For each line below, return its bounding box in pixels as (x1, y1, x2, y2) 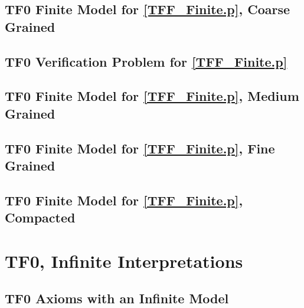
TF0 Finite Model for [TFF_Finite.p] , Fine (5, 139, 275, 157)
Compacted (5, 208, 76, 227)
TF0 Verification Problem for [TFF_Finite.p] (5, 52, 287, 70)
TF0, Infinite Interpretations (5, 248, 243, 273)
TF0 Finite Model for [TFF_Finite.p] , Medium (5, 87, 299, 105)
